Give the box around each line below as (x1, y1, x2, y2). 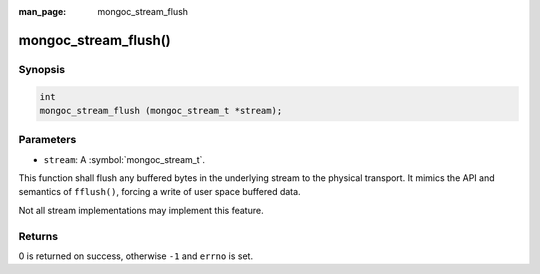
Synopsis (18, 62, 65, 76)
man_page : (18, 6, 67, 17)
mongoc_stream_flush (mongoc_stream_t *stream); (39, 105, 283, 116)
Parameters (18, 133, 77, 147)
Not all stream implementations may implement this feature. (18, 204, 264, 216)
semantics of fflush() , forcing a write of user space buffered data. (18, 186, 301, 198)
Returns (18, 229, 59, 243)
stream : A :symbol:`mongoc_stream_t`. (43, 153, 205, 165)
